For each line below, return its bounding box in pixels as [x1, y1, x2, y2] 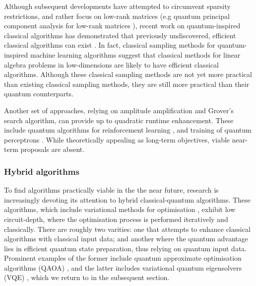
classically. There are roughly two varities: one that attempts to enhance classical [4, 223, 251, 234]
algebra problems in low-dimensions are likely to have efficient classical [4, 59, 219, 70]
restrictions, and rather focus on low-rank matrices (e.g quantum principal [4, 10, 230, 21]
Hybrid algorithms [4, 165, 79, 177]
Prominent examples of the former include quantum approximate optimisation [4, 253, 242, 263]
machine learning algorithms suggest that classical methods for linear [30, 49, 241, 60]
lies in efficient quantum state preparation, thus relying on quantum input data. [4, 243, 247, 253]
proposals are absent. [20, 144, 85, 154]
